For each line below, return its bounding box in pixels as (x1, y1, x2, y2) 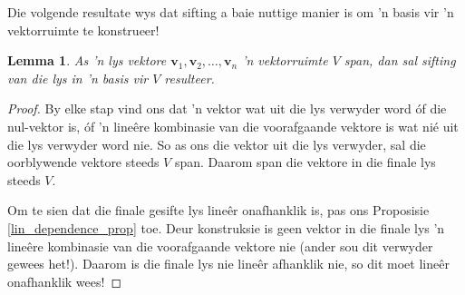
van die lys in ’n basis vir (7, 68, 149, 87)
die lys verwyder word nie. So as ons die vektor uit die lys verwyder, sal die (7, 134, 426, 153)
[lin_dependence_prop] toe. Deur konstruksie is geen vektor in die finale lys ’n (7, 218, 445, 237)
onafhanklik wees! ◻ (7, 271, 122, 290)
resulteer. (164, 68, 215, 87)
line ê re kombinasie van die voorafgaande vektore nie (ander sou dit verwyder (7, 236, 433, 255)
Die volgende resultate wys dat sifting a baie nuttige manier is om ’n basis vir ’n (7, 3, 454, 21)
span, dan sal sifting (344, 51, 456, 70)
